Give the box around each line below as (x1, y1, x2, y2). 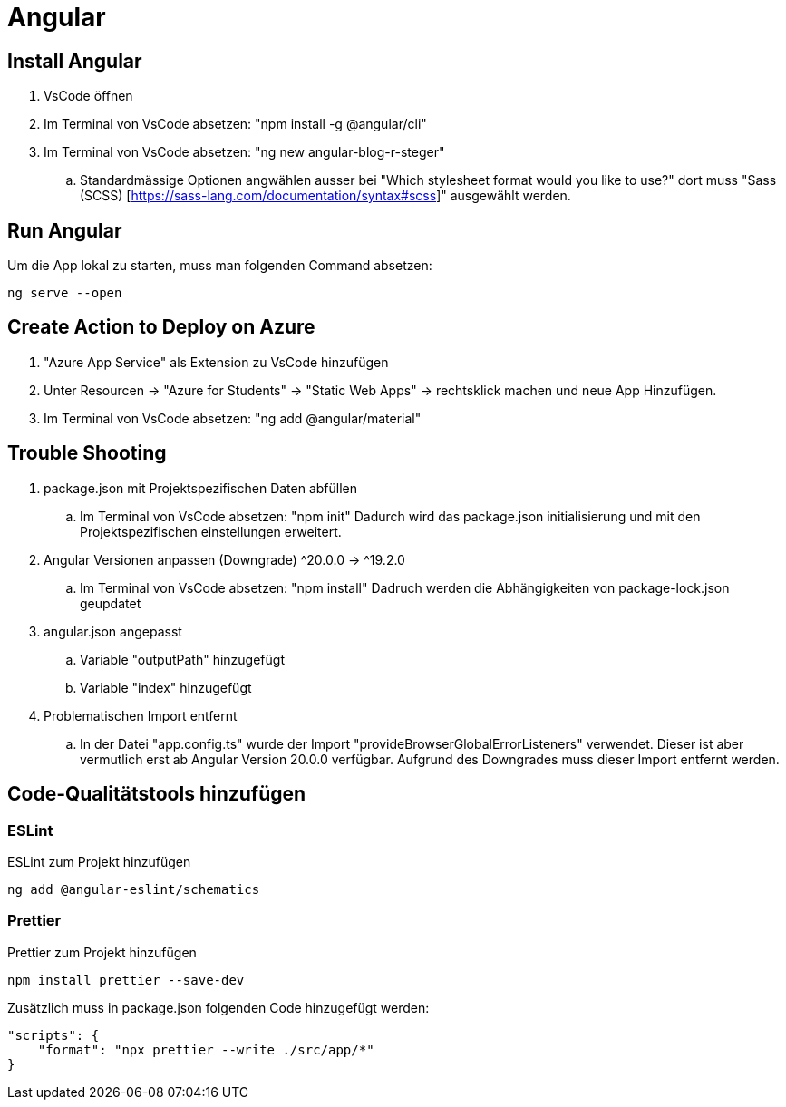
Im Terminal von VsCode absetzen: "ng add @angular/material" (44, 410, 422, 426)
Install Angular (7, 49, 142, 73)
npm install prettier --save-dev (7, 972, 245, 987)
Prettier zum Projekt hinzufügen (7, 944, 197, 960)
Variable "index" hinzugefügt (80, 679, 252, 695)
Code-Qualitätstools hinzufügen (7, 782, 306, 806)
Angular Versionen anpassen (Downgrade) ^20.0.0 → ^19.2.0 (44, 551, 405, 568)
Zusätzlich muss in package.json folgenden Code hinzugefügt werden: (7, 999, 430, 1015)
